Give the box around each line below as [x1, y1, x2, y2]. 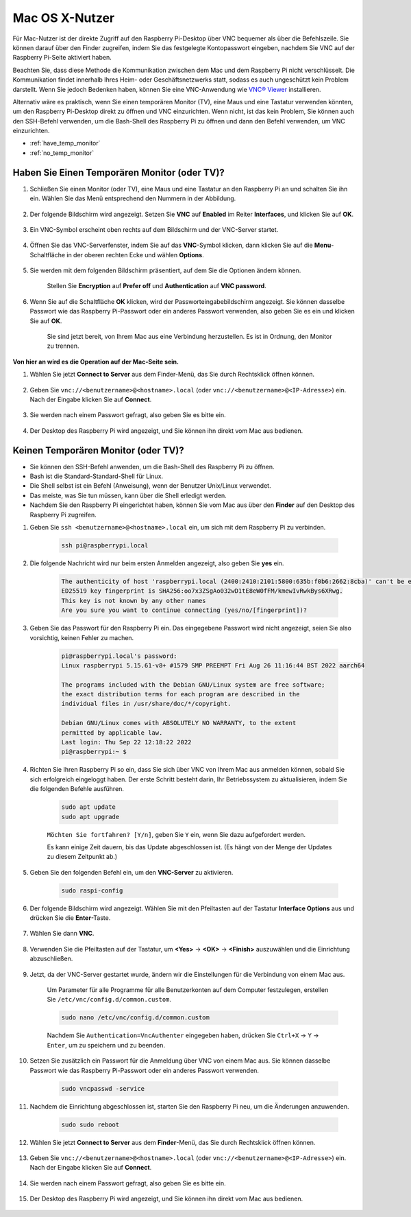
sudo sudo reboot [61, 1120, 120, 1129]
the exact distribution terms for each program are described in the [61, 690, 300, 698]
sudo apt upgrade [61, 813, 120, 820]
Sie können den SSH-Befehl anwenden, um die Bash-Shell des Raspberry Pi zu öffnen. [29, 462, 275, 471]
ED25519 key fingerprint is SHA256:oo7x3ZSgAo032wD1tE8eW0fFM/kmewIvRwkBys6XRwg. [61, 587, 344, 595]
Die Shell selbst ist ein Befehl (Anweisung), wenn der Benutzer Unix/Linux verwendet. [29, 482, 271, 490]
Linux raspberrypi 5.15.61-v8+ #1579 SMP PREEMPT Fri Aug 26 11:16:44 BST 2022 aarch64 [61, 661, 365, 669]
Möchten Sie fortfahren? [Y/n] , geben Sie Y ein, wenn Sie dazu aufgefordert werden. [47, 830, 306, 838]
